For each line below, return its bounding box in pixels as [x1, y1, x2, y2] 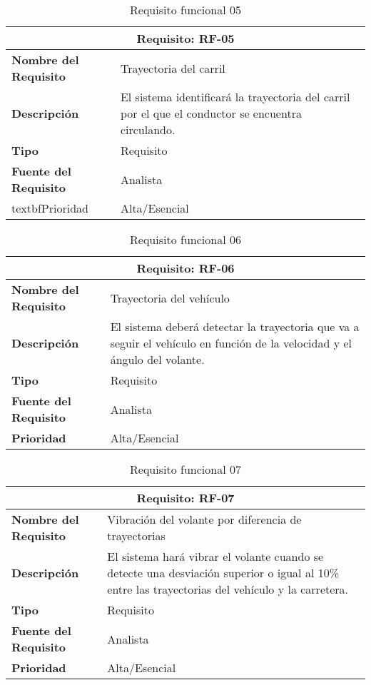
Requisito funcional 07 [130, 461, 241, 477]
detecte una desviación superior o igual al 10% [107, 564, 340, 581]
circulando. [120, 121, 176, 138]
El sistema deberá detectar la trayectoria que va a [110, 318, 360, 335]
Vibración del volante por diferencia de [107, 511, 302, 527]
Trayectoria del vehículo [110, 289, 230, 306]
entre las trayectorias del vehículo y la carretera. [107, 581, 349, 597]
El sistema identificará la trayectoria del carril [120, 88, 350, 105]
